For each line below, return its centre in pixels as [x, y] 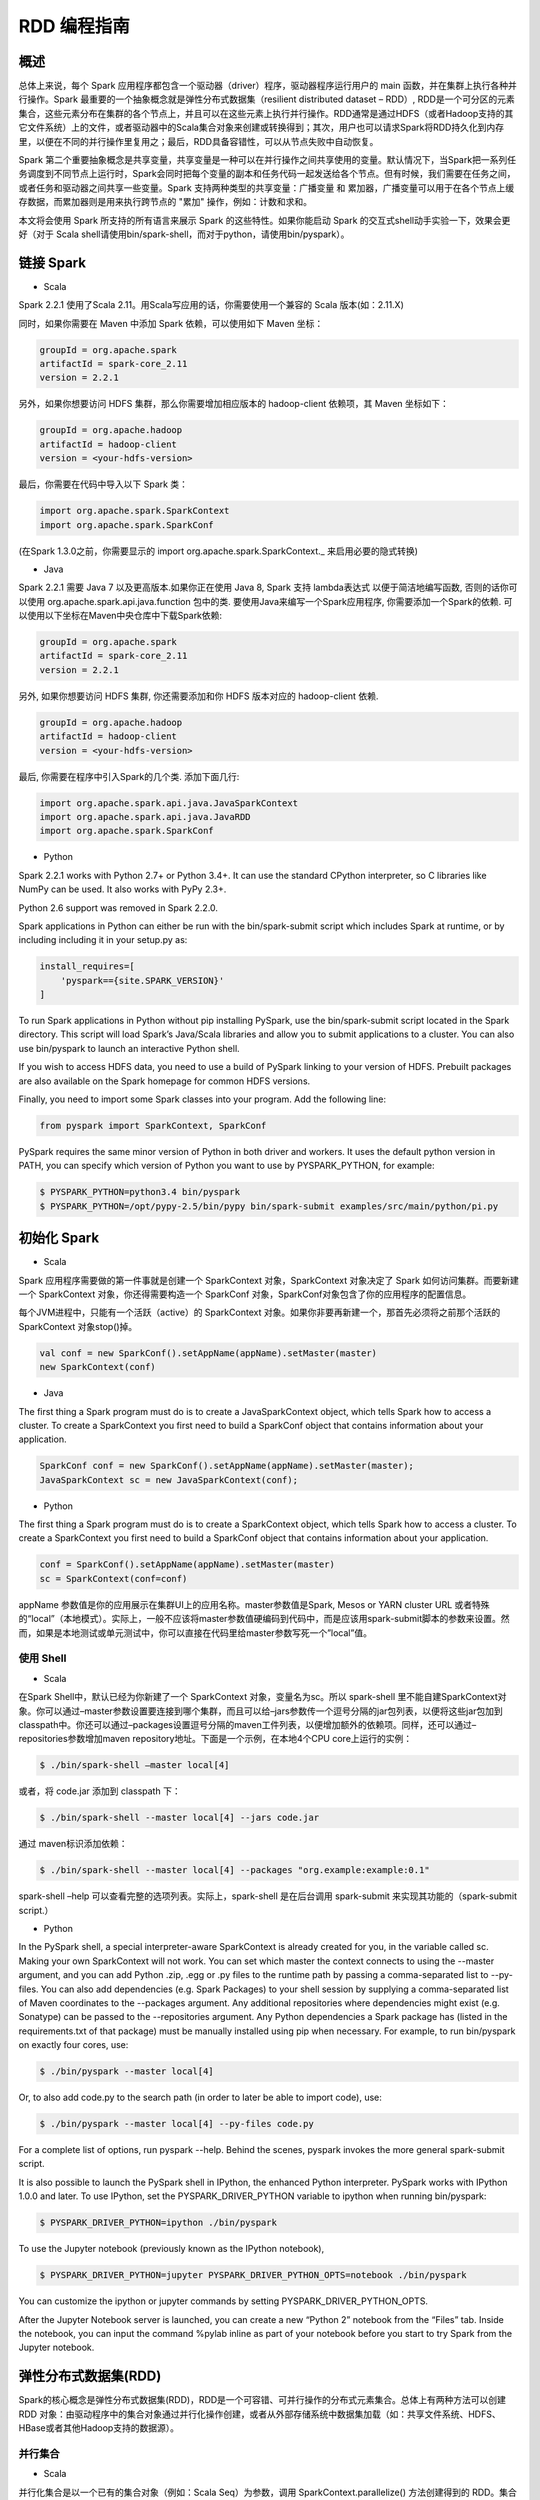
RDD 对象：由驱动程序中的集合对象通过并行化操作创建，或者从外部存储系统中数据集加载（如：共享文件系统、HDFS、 [259, 2414]
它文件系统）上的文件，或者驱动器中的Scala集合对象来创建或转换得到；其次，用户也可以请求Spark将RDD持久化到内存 [261, 127]
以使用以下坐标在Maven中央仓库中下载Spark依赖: [120, 616]
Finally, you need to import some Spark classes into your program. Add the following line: [202, 1099]
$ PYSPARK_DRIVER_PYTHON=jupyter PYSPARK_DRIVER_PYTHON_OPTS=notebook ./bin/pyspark [253, 2275]
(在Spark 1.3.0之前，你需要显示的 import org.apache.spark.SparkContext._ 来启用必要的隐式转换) [218, 551]
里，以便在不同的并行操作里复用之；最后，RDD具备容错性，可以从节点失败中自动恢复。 [198, 141]
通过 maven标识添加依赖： [73, 1844]
